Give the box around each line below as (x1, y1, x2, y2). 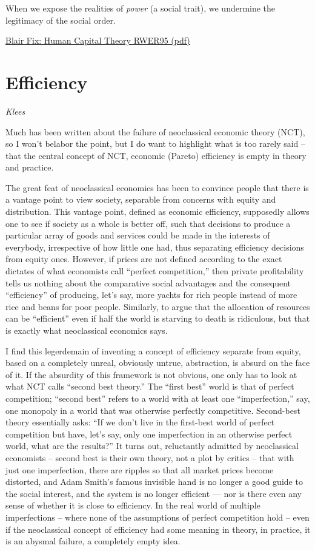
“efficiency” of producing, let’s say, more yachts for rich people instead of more (5, 288, 297, 301)
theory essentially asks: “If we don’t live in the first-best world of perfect (5, 416, 275, 428)
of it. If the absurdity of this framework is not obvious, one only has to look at (5, 368, 297, 380)
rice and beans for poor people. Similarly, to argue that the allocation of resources (5, 300, 310, 313)
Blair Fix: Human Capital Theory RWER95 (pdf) (5, 34, 190, 47)
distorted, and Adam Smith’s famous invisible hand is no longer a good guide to (5, 475, 303, 488)
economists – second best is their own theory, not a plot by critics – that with (5, 451, 294, 464)
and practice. (5, 161, 54, 174)
